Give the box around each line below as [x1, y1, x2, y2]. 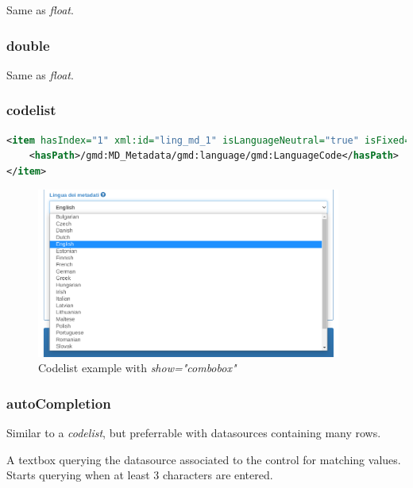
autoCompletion [6, 393, 111, 413]
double [6, 35, 50, 55]
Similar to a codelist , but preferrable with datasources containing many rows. [6, 425, 381, 441]
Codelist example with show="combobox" [38, 359, 237, 376]
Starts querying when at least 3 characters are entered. [6, 467, 273, 483]
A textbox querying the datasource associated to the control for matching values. [6, 451, 401, 467]
